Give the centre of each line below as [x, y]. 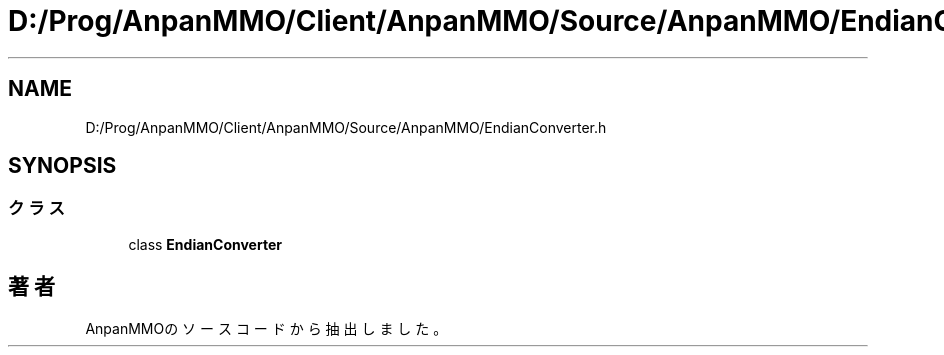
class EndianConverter [205, 244]
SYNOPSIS [62, 166]
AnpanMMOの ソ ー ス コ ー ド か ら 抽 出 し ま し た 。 [266, 328]
